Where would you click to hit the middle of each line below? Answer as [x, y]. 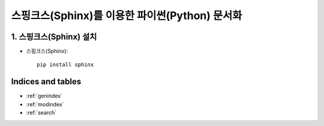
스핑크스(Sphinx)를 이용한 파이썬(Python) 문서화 [127, 16]
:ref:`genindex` [44, 96]
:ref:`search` [41, 113]
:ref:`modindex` [45, 104]
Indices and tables [46, 82]
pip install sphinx [65, 65]
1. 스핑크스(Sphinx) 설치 [54, 37]
